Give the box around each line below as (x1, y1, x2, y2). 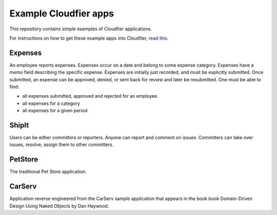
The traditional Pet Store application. (9, 169, 87, 175)
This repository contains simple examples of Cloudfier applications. (9, 26, 152, 32)
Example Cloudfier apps (9, 8, 114, 19)
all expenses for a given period (22, 107, 88, 114)
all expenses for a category (22, 100, 81, 106)
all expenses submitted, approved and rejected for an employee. (22, 93, 159, 99)
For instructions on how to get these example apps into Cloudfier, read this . (9, 35, 169, 41)
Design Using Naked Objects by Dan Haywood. (9, 203, 109, 209)
